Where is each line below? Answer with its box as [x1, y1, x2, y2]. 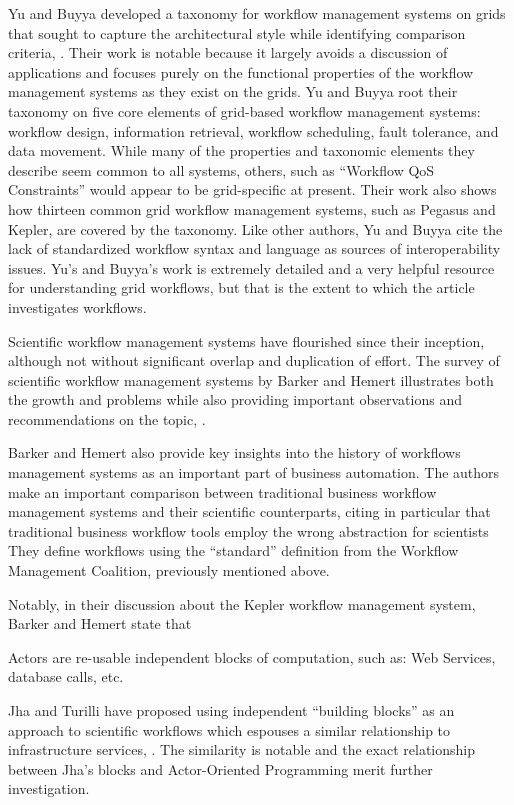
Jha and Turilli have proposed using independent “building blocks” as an [8, 700, 455, 720]
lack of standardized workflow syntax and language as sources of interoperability [8, 238, 501, 259]
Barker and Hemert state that [8, 613, 192, 634]
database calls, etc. [8, 666, 124, 687]
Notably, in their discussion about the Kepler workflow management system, [8, 593, 476, 614]
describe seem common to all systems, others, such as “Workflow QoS [8, 159, 435, 180]
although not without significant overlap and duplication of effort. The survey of [8, 350, 500, 371]
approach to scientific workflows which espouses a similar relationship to [8, 719, 451, 740]
